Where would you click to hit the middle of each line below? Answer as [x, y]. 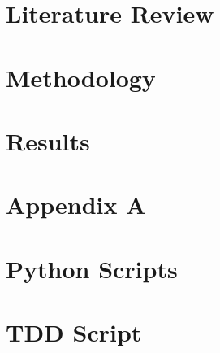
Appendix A [76, 205]
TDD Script [74, 332]
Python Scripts [92, 268]
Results [48, 140]
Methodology [81, 77]
